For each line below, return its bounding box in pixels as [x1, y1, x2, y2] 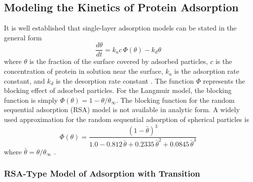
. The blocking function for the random [116, 94, 235, 105]
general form [4, 32, 42, 42]
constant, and [4, 75, 45, 86]
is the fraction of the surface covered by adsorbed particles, [29, 56, 208, 66]
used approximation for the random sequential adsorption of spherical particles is [4, 114, 249, 124]
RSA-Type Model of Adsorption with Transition [4, 167, 200, 180]
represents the [203, 75, 246, 86]
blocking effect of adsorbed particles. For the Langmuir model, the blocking [4, 85, 232, 95]
